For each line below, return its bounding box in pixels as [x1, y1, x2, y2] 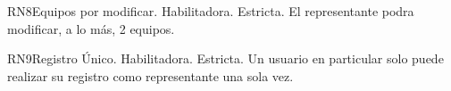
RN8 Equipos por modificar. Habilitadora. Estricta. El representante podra [7, 2, 414, 20]
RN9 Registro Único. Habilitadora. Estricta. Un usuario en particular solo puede [7, 49, 444, 68]
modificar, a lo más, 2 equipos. [7, 19, 175, 37]
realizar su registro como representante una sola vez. [7, 66, 294, 85]
